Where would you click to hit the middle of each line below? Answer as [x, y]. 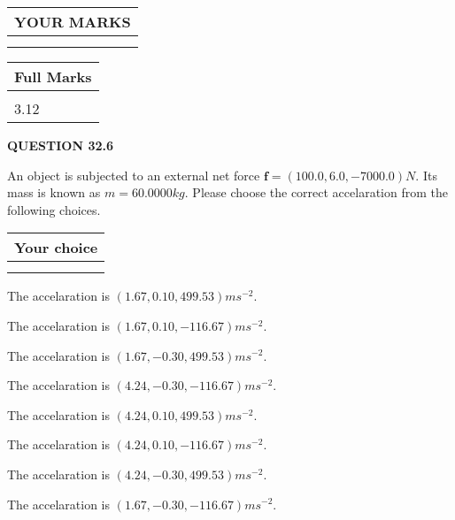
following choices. [54, 209]
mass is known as [54, 192]
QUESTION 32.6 [60, 145]
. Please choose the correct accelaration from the [316, 192]
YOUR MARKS [73, 22]
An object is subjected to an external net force [134, 175]
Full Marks [53, 76]
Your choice [56, 248]
